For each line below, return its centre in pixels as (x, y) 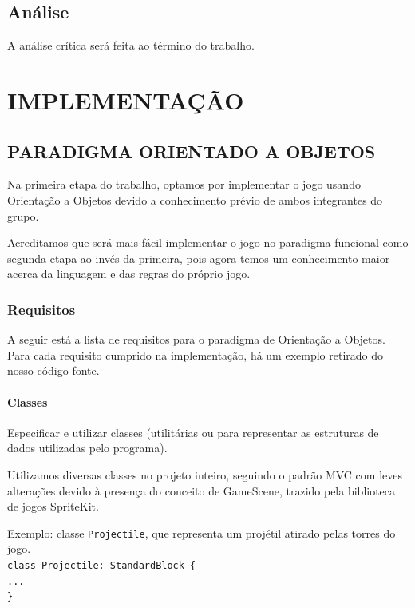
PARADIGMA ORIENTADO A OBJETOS (192, 151)
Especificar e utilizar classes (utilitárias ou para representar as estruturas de (193, 432)
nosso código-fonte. (53, 370)
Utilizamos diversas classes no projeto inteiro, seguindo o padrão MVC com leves (205, 474)
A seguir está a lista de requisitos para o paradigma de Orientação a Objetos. (196, 339)
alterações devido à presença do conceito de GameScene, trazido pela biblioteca (202, 490)
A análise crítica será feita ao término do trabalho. (131, 45)
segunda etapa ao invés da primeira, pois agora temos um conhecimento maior (199, 258)
